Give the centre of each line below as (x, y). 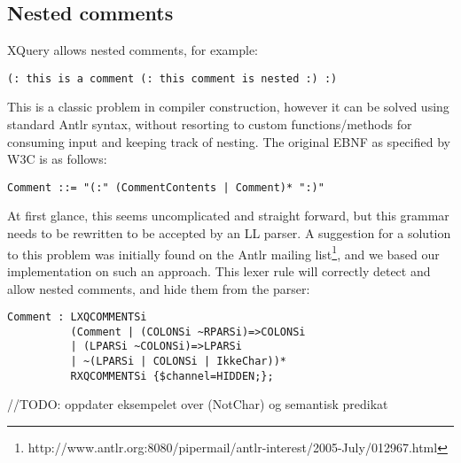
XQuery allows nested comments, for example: (133, 50)
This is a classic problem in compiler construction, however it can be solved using (228, 107)
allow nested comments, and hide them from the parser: (159, 288)
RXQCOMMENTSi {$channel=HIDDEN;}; (172, 376)
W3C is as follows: (57, 159)
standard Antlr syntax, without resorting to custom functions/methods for (210, 124)
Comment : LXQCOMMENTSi (77, 317)
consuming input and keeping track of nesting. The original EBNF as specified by (229, 141)
